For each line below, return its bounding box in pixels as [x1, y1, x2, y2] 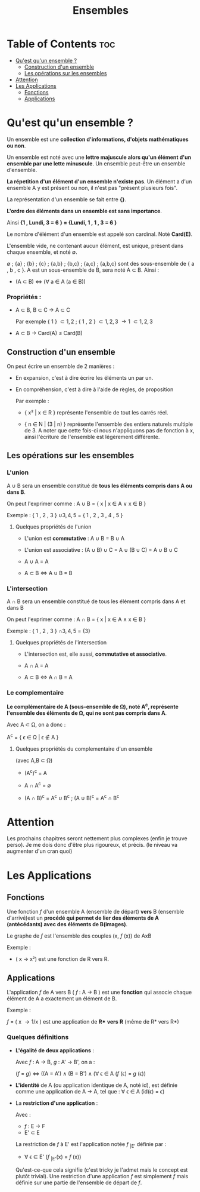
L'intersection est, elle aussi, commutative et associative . [24, 650, 167, 658]
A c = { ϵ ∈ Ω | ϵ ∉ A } [7, 732, 59, 741]
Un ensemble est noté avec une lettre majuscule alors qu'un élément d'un [7, 153, 192, 161]
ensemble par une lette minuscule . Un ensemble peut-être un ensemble [7, 159, 186, 167]
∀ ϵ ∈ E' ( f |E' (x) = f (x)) [24, 1153, 82, 1162]
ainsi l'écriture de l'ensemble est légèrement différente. [24, 433, 160, 440]
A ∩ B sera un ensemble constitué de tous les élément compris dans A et [7, 598, 186, 605]
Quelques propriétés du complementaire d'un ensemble [15, 745, 153, 752]
